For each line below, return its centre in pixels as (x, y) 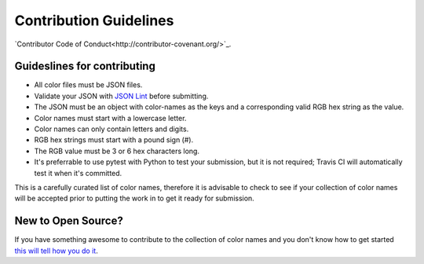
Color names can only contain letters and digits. (111, 129)
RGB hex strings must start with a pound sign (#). (114, 140)
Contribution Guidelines (94, 20)
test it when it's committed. (78, 173)
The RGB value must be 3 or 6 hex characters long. (117, 151)
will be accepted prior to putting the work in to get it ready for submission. (134, 198)
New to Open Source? (69, 221)
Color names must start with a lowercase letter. (110, 118)
